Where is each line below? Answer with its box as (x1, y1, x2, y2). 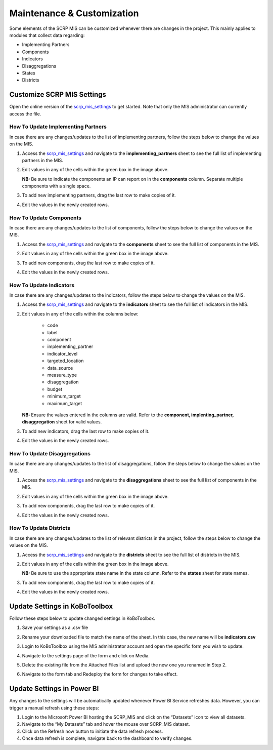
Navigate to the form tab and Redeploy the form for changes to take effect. (22, 671, 178, 677)
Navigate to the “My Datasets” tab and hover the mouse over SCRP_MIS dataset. (22, 721, 190, 727)
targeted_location (47, 358, 84, 364)
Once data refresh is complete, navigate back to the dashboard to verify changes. (22, 735, 193, 741)
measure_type (47, 372, 77, 378)
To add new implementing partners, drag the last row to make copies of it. (22, 192, 176, 199)
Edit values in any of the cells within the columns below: (22, 310, 139, 317)
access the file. (9, 110, 41, 116)
